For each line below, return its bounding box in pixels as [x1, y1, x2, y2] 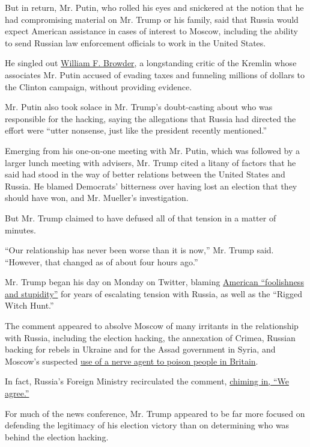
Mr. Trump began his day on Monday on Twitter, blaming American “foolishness [5, 276, 304, 288]
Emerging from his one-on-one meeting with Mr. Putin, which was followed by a [5, 144, 300, 156]
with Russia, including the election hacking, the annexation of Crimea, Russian [5, 331, 296, 344]
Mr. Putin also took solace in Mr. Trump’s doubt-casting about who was [5, 100, 273, 113]
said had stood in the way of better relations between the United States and [5, 168, 285, 180]
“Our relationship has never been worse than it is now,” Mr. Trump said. [5, 244, 274, 256]
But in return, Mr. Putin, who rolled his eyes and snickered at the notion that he [5, 1, 304, 13]
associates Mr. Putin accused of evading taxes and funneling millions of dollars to [5, 68, 305, 81]
